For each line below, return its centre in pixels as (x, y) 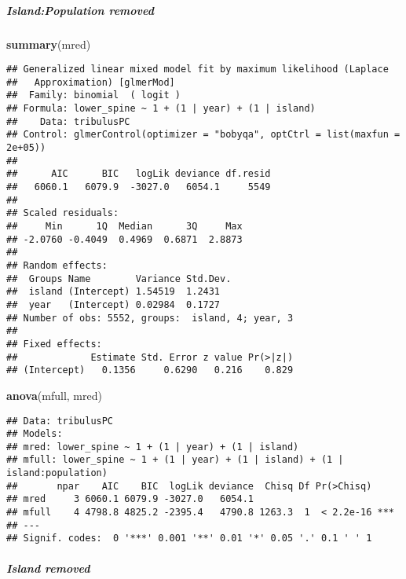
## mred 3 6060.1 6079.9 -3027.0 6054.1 (130, 499)
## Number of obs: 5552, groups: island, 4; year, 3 (150, 318)
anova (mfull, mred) (54, 395)
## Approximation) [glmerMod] (91, 82)
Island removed (48, 568)
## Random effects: (57, 266)
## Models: (35, 434)
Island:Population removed (80, 10)
